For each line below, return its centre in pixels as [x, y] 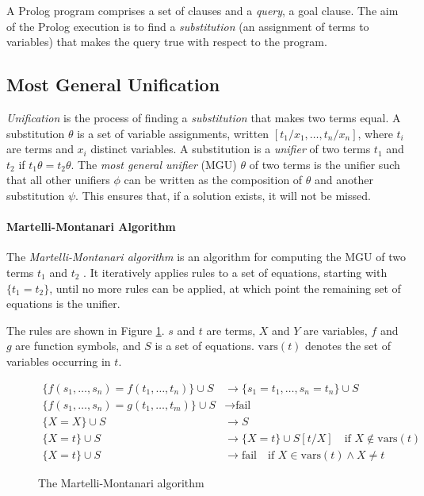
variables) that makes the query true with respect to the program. [167, 42]
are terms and [40, 149]
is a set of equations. [204, 346]
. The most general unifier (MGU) [154, 164]
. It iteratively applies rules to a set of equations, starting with [235, 272]
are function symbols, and [78, 346]
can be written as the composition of [213, 180]
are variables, [336, 330]
